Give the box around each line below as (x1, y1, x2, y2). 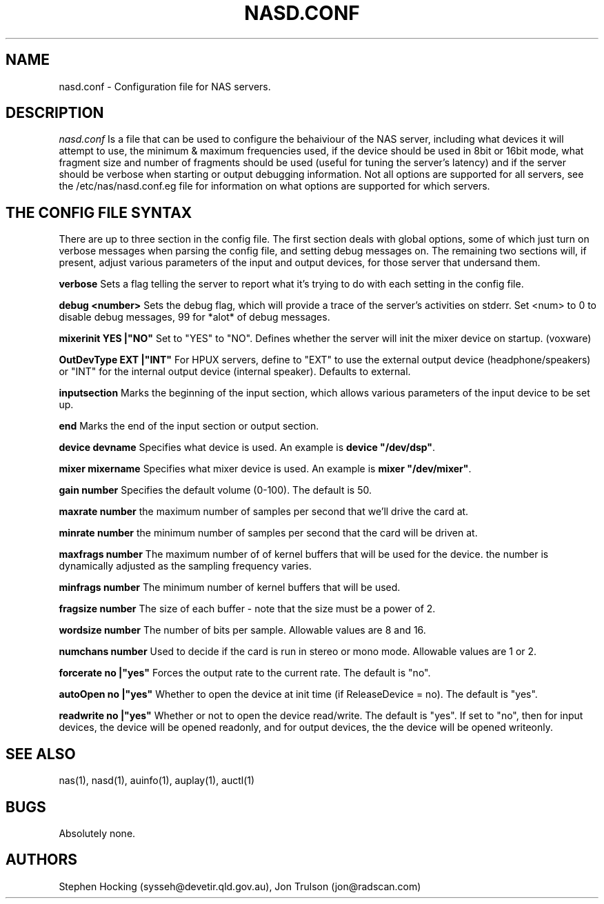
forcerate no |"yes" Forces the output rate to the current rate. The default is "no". (59, 667, 431, 679)
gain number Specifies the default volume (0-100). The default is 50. (59, 484, 372, 496)
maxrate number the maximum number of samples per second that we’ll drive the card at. (59, 505, 469, 518)
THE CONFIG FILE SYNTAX (6, 203, 192, 221)
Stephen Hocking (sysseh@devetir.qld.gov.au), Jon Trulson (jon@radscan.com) (59, 880, 421, 892)
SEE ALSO (6, 745, 76, 763)
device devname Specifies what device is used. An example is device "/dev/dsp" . (59, 441, 436, 454)
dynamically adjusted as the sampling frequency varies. (59, 560, 312, 572)
